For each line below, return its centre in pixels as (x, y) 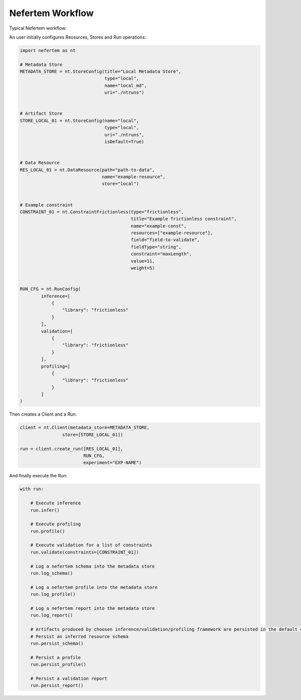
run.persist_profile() (58, 665)
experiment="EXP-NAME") (112, 463)
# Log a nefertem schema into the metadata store (93, 566)
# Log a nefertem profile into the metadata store (94, 587)
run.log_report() (52, 615)
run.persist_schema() (57, 643)
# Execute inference (56, 503)
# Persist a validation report (69, 678)
